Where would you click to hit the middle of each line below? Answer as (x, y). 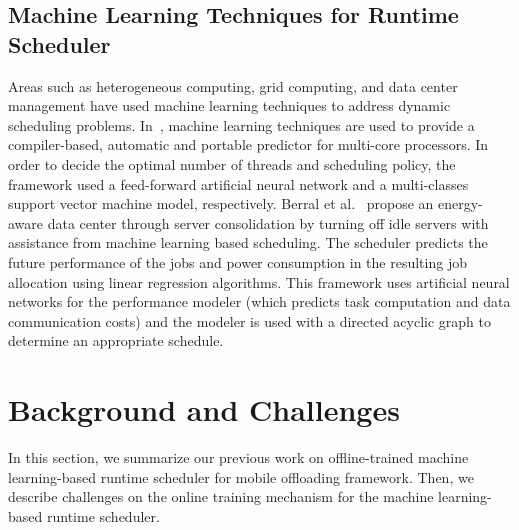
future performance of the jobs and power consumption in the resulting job (237, 261)
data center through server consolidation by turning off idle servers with (268, 222)
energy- (460, 203)
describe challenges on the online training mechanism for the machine (221, 496)
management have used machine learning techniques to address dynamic (229, 105)
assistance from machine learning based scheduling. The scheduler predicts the (248, 242)
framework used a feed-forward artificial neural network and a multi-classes (238, 183)
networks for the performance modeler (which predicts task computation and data (259, 301)
